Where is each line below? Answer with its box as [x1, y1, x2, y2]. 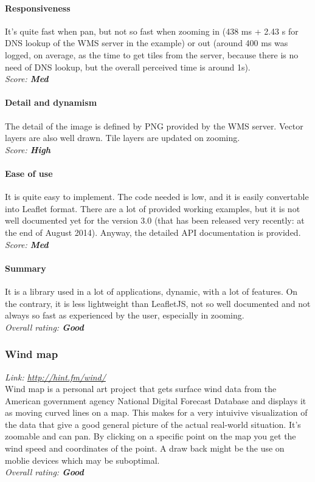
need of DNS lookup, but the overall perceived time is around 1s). [5, 60, 251, 73]
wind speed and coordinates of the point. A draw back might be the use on [5, 442, 285, 455]
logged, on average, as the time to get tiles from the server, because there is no [5, 48, 299, 61]
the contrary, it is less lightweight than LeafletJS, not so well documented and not [5, 297, 311, 309]
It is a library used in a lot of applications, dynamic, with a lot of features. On [5, 284, 298, 297]
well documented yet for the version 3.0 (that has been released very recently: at [5, 214, 305, 227]
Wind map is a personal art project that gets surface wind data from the [5, 382, 277, 395]
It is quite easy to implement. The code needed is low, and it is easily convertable [5, 190, 309, 203]
